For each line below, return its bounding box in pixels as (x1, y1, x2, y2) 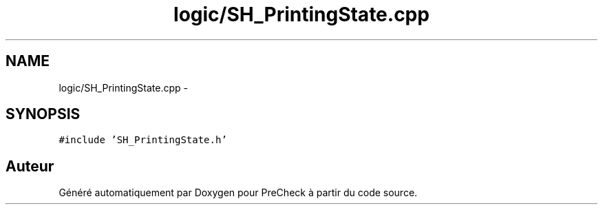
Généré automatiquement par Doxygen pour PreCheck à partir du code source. (59, 187, 418, 199)
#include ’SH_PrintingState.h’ (59, 134, 227, 146)
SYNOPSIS (6, 105, 81, 123)
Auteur (6, 157, 54, 175)
